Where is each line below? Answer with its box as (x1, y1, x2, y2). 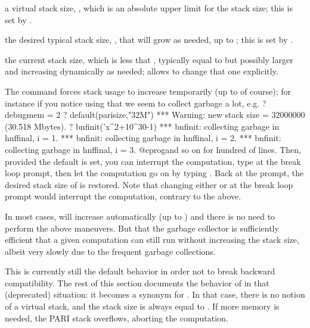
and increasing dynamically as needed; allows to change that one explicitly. (5, 65, 278, 77)
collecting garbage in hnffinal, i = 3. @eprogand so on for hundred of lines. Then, (5, 143, 301, 155)
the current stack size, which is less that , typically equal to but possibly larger (5, 53, 293, 65)
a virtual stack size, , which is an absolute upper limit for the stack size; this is (5, 2, 293, 14)
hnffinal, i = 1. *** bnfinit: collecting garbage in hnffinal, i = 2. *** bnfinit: (5, 132, 281, 144)
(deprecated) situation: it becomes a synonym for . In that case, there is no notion (5, 288, 305, 301)
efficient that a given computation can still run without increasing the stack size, (5, 233, 299, 246)
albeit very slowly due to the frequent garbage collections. (5, 245, 216, 257)
